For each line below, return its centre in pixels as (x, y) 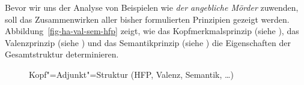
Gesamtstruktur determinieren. (62, 54)
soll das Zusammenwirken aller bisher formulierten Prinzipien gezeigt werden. (147, 19)
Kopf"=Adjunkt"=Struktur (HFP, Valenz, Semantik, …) (131, 74)
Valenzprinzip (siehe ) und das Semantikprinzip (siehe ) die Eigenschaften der (148, 42)
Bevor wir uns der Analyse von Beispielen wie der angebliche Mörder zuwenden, (152, 7)
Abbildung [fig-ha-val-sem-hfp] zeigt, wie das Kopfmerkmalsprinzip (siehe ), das (152, 31)
